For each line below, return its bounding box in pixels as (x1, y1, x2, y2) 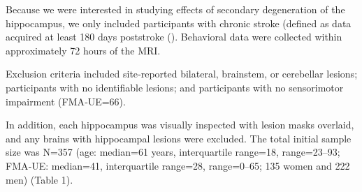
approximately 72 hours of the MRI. (6, 43, 161, 57)
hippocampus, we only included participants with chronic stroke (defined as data (6, 15, 352, 30)
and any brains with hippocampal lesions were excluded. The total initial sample (6, 131, 352, 145)
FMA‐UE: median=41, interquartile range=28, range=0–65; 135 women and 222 (6, 158, 350, 172)
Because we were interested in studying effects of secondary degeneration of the (6, 2, 345, 16)
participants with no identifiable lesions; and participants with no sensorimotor (6, 80, 344, 94)
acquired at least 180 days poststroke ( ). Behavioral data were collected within (6, 29, 342, 44)
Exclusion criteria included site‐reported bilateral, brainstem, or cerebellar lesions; (6, 66, 358, 81)
